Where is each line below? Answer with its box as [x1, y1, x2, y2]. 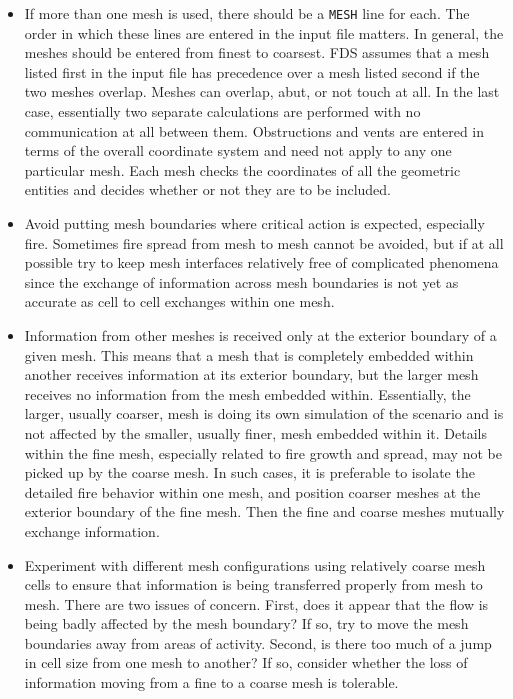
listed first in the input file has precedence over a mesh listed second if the [24, 61, 480, 82]
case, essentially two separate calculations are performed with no [24, 101, 421, 122]
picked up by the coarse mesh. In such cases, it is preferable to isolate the [24, 462, 475, 483]
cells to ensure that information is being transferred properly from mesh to [24, 574, 483, 595]
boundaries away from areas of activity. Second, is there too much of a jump [24, 632, 492, 653]
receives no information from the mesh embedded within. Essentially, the [24, 383, 471, 404]
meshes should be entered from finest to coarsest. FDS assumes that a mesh [24, 42, 490, 63]
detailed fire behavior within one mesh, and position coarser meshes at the [24, 481, 481, 502]
